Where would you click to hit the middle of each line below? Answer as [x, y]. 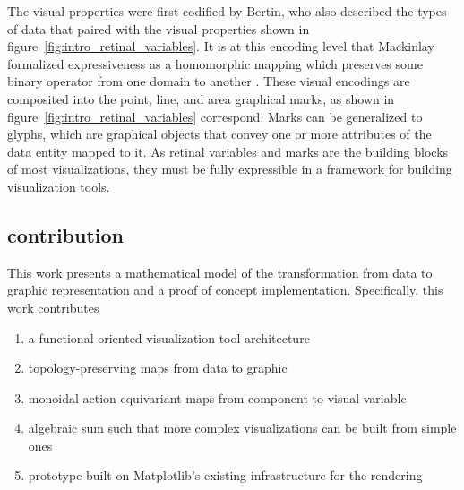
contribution [66, 234]
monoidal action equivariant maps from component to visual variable [217, 397]
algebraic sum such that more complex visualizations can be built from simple [242, 428]
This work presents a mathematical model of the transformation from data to [220, 272]
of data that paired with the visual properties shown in [159, 28]
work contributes [53, 307]
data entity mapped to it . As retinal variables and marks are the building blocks [228, 151]
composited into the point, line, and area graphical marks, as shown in [201, 98]
